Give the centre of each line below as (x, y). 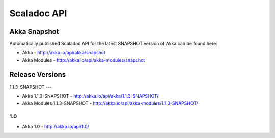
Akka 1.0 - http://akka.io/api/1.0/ (56, 126)
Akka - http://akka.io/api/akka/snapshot (64, 53)
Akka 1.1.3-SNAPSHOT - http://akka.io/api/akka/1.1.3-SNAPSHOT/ (90, 96)
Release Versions (38, 75)
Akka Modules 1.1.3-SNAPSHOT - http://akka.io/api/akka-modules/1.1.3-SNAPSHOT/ (110, 103)
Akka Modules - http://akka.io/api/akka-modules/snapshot (84, 60)
